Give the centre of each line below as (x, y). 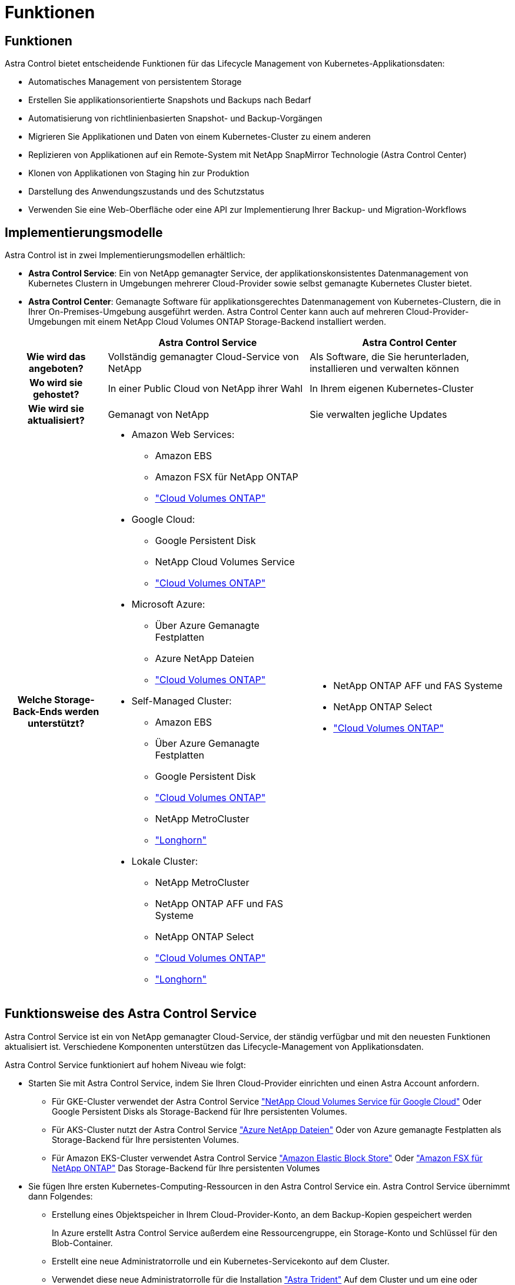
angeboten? (56, 369)
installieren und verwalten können (384, 369)
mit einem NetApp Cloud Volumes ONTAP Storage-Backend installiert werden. (235, 322)
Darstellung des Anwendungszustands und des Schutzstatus (147, 192)
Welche (35, 700)
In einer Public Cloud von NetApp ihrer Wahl (205, 389)
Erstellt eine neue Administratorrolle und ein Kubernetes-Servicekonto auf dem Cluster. (221, 1261)
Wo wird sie (56, 383)
